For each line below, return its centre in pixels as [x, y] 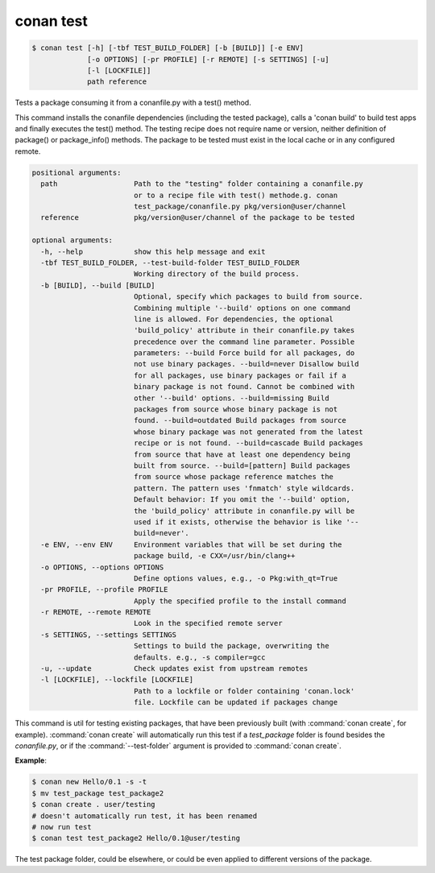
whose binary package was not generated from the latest [249, 432]
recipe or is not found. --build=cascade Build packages [249, 443]
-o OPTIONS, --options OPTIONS [102, 567]
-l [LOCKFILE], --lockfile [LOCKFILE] [117, 680]
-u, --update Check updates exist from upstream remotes [174, 669]
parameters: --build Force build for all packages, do [244, 353]
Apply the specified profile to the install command [240, 601]
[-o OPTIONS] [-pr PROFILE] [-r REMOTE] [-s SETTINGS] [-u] [208, 59]
